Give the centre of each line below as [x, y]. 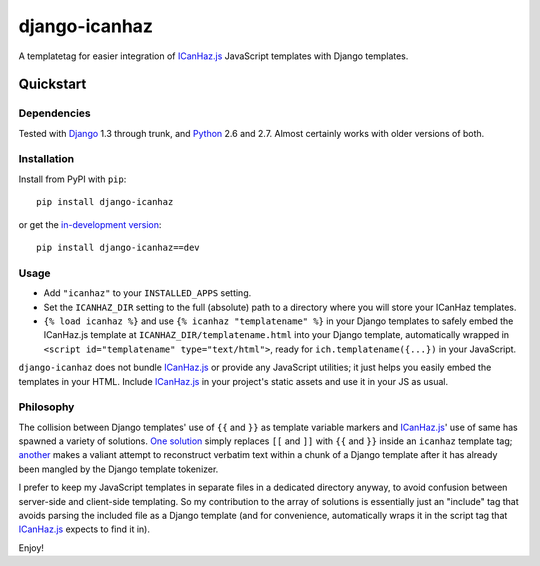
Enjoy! [31, 547]
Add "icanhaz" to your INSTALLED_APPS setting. [147, 293]
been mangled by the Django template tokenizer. [118, 469]
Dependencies [55, 113]
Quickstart [52, 84]
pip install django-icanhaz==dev [118, 248]
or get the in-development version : [90, 224]
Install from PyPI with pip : [72, 179]
